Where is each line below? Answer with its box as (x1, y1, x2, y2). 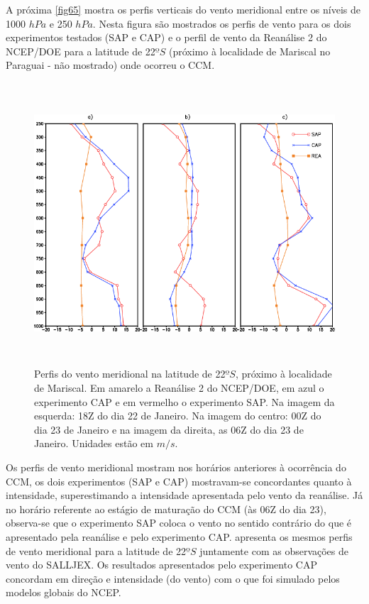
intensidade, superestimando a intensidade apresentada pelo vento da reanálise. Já (6, 488, 363, 503)
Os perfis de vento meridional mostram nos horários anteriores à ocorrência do (6, 459, 346, 474)
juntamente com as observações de (199, 543, 348, 558)
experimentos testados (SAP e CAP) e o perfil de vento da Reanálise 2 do (6, 30, 327, 45)
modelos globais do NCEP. (6, 585, 121, 600)
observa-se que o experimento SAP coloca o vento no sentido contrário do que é (6, 515, 352, 530)
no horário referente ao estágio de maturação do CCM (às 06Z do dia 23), (6, 501, 326, 516)
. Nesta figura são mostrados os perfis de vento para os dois (92, 16, 351, 31)
